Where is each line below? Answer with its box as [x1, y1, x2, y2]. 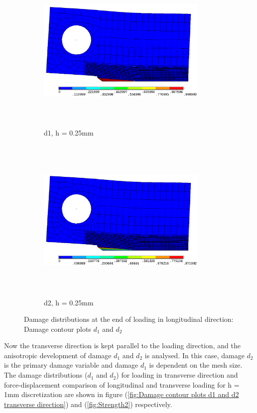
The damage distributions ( [4, 370, 88, 380]
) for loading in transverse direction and [116, 370, 238, 380]
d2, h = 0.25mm [44, 297, 94, 307]
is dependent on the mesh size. [149, 360, 243, 370]
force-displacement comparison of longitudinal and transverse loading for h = [4, 379, 240, 390]
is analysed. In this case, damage [144, 350, 245, 360]
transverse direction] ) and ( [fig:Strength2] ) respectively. [4, 399, 172, 409]
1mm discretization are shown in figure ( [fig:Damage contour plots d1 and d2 [4, 389, 239, 400]
